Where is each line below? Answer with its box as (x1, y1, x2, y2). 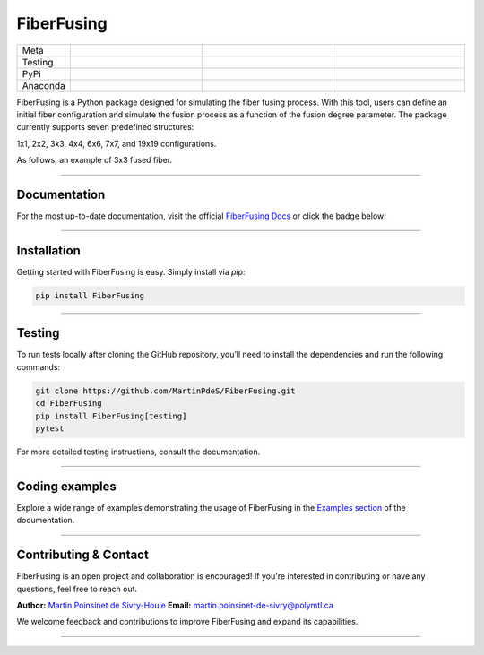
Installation (16, 243, 81, 258)
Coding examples (16, 478, 117, 494)
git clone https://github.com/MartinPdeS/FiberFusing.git (35, 385, 296, 396)
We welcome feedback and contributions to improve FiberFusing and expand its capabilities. (16, 616, 359, 627)
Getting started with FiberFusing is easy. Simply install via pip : (16, 266, 246, 277)
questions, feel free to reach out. (16, 583, 138, 594)
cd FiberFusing (35, 399, 102, 409)
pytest (35, 423, 65, 434)
